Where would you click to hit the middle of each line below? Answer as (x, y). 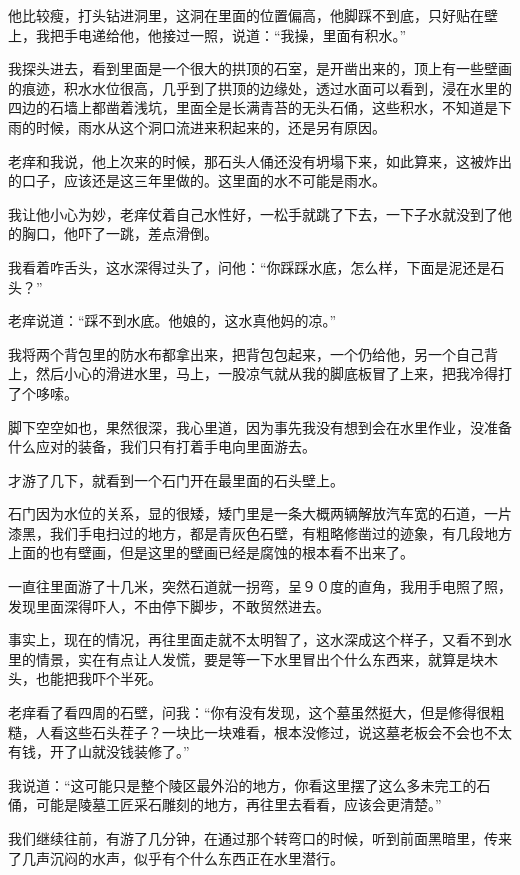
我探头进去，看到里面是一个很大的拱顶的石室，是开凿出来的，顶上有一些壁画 (260, 68)
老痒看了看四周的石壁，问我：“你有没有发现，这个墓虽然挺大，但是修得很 (249, 712)
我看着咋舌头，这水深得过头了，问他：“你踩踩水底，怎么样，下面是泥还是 (249, 266)
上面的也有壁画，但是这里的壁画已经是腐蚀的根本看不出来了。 (211, 552)
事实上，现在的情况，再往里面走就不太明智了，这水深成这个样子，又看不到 (253, 639)
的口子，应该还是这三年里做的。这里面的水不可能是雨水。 (197, 180)
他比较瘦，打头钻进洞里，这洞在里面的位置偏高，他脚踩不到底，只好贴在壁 (253, 15)
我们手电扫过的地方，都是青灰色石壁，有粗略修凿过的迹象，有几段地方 (280, 532)
